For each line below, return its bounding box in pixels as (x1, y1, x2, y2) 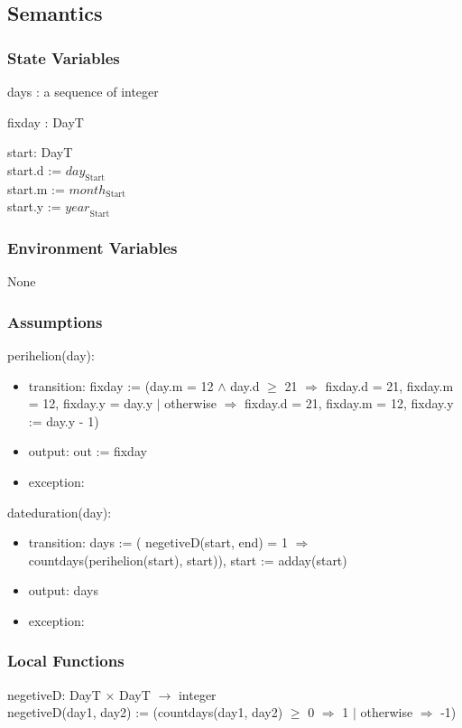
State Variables (7, 46, 120, 69)
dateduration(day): (7, 502, 112, 521)
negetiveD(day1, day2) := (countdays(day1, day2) (7, 703, 283, 722)
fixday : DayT (7, 112, 84, 131)
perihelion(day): (7, 346, 95, 364)
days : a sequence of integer (7, 82, 159, 100)
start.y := (7, 197, 61, 216)
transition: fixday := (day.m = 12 (28, 376, 214, 395)
